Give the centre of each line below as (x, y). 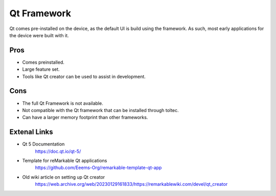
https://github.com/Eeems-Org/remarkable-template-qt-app (98, 167)
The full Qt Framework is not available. (63, 103)
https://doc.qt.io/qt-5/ (58, 151)
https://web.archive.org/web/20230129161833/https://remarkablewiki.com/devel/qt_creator (131, 184)
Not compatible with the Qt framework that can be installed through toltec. (100, 110)
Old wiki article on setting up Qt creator (64, 177)
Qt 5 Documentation (43, 144)
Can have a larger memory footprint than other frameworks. (85, 118)
